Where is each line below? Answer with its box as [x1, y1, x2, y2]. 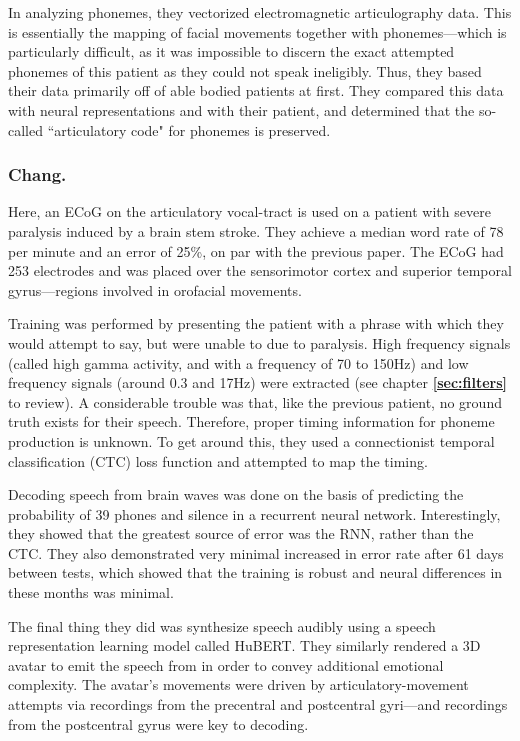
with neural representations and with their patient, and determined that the [8, 99, 475, 120]
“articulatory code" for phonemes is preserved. [47, 119, 331, 140]
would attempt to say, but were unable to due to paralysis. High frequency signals [8, 332, 511, 353]
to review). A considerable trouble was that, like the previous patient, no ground [8, 391, 502, 412]
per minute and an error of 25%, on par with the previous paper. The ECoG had [8, 240, 504, 261]
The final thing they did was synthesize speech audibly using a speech [8, 615, 436, 636]
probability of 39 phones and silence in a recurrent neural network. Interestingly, [8, 503, 501, 524]
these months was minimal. [8, 582, 174, 603]
